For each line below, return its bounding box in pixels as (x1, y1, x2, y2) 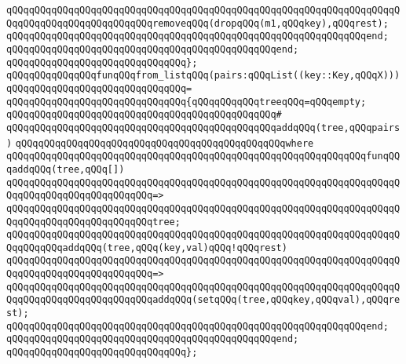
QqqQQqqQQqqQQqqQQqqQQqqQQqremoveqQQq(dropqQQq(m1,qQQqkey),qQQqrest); (6, 17, 389, 29)
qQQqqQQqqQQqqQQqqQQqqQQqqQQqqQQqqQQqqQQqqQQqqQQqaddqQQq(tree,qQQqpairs (6, 122, 401, 133)
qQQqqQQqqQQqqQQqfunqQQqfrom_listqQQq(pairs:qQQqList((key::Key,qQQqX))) (6, 70, 401, 82)
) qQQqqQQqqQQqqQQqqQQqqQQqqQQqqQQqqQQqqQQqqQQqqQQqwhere (6, 137, 314, 149)
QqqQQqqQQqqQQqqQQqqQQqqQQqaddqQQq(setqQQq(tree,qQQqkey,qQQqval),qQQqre (6, 294, 401, 306)
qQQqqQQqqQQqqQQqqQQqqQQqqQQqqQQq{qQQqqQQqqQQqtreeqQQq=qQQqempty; (6, 96, 367, 107)
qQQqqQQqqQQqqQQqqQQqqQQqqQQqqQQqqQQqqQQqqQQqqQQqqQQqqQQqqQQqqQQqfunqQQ (6, 151, 401, 162)
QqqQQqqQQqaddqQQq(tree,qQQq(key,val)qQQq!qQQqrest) (6, 242, 287, 253)
